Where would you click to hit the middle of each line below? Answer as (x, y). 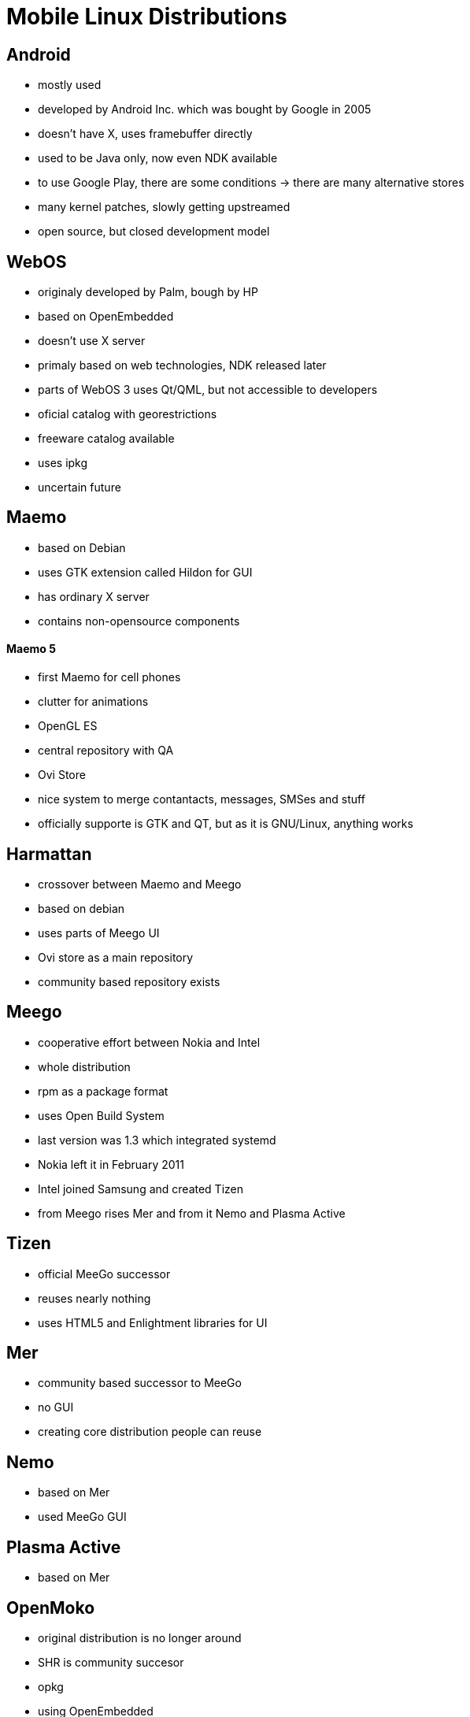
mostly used (70, 85)
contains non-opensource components (139, 621)
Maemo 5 (31, 649)
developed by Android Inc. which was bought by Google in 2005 (205, 109)
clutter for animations (93, 702)
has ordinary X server (94, 596)
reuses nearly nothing (94, 1298)
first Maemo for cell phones (109, 677)
